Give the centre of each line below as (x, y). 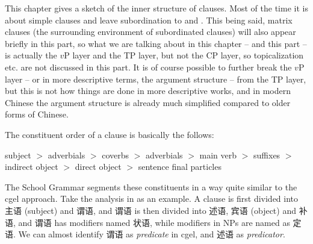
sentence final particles (180, 167)
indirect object (32, 167)
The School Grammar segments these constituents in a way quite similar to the (151, 186)
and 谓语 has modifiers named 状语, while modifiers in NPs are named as (154, 222)
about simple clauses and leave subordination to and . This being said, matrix (149, 20)
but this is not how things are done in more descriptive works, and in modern (148, 91)
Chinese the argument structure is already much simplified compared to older (148, 102)
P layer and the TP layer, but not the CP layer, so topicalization (184, 55)
